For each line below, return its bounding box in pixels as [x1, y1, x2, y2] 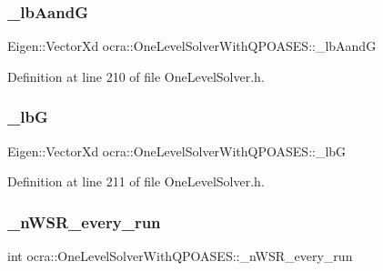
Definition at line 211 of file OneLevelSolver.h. [7, 172, 265, 191]
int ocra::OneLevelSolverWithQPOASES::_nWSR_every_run [7, 246, 353, 266]
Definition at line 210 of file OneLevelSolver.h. [7, 66, 265, 85]
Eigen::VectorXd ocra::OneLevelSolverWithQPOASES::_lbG [7, 141, 347, 160]
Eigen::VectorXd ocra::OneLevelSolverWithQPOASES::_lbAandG [7, 36, 377, 55]
